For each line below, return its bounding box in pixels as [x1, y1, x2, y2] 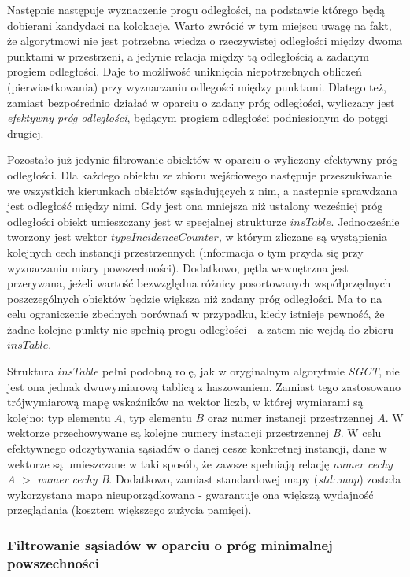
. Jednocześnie [331, 213, 400, 229]
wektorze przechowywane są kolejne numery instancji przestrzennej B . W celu [7, 424, 382, 441]
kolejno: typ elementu [7, 409, 111, 425]
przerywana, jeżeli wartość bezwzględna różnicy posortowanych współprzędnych [7, 275, 391, 291]
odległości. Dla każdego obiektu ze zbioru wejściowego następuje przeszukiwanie [7, 166, 392, 183]
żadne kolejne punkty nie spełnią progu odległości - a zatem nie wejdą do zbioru [7, 320, 394, 337]
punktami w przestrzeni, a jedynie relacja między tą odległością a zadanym [7, 47, 369, 64]
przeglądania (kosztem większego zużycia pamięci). [7, 501, 252, 518]
